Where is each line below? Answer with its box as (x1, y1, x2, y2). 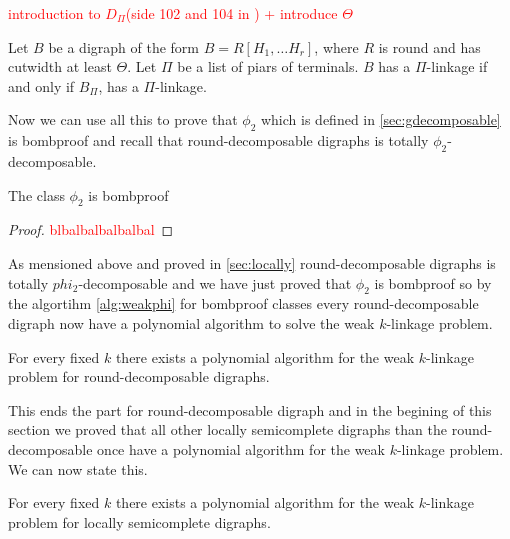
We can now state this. (8, 458, 148, 479)
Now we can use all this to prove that (8, 109, 238, 130)
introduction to (8, 3, 101, 23)
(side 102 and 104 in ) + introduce (125, 3, 338, 23)
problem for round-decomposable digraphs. (8, 366, 270, 387)
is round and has (378, 36, 481, 57)
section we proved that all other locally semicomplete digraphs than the (8, 419, 447, 440)
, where (314, 36, 359, 57)
